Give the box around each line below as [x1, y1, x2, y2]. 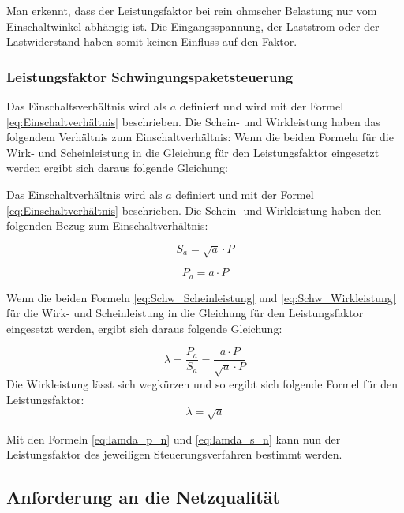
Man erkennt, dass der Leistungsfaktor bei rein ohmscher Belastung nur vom [6, 2, 377, 18]
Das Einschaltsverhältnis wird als [6, 98, 167, 114]
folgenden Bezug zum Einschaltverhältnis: [6, 217, 208, 234]
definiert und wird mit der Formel [179, 98, 344, 114]
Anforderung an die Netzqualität [6, 485, 280, 509]
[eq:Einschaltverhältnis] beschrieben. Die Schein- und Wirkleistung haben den [6, 201, 382, 218]
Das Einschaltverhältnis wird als [6, 185, 163, 202]
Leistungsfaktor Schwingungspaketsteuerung [6, 66, 294, 86]
